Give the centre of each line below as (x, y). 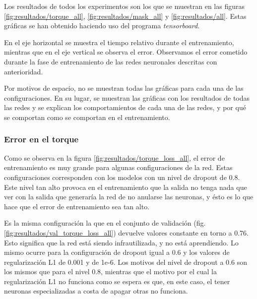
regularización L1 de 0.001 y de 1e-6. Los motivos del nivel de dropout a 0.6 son (126, 262)
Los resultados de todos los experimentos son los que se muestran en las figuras (124, 6)
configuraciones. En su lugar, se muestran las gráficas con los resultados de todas (127, 97)
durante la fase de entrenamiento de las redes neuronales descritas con (111, 61)
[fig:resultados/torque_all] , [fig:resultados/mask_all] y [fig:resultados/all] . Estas (125, 16)
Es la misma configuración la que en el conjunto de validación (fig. (105, 223)
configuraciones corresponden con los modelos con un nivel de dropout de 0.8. (122, 177)
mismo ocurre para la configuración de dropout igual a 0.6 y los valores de (117, 252)
